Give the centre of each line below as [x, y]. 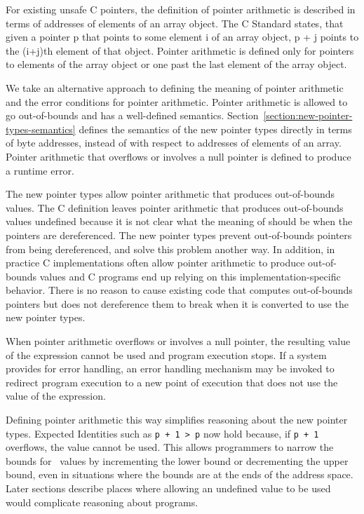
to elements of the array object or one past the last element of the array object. [176, 64]
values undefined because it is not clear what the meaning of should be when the [179, 221]
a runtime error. [40, 170]
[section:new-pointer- [308, 115]
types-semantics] [41, 129]
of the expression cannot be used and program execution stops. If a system [166, 354]
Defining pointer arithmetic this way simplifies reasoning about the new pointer [177, 420]
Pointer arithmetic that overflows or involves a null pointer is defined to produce [178, 156]
